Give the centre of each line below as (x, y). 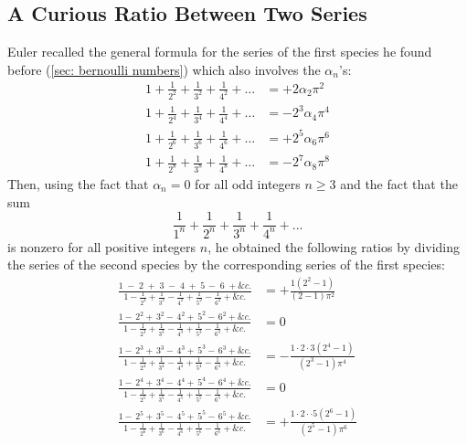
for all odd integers (248, 184)
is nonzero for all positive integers (102, 246)
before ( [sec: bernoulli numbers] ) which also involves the (164, 69)
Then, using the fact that (78, 184)
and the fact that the (399, 184)
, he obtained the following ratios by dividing (334, 246)
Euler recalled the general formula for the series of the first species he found (220, 52)
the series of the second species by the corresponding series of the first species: (226, 264)
